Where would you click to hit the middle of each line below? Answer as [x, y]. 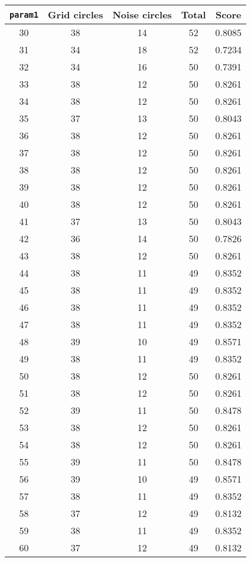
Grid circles [76, 15]
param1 [24, 15]
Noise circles [142, 15]
